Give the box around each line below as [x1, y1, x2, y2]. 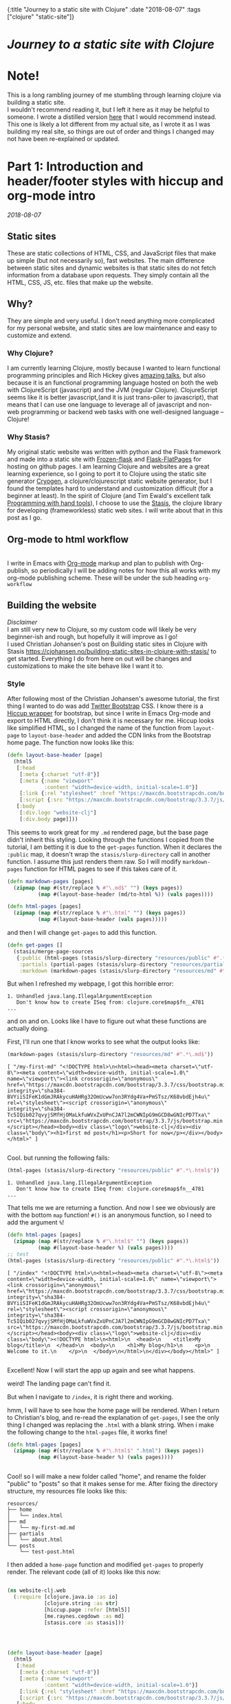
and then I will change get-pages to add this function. [7, 929, 157, 937]
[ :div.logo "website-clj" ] [19, 810, 97, 817]
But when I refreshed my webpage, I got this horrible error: [7, 980, 174, 988]
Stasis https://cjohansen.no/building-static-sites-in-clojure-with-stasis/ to [7, 647, 217, 655]
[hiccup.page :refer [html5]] [43, 1606, 131, 1613]
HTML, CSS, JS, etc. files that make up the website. [7, 278, 153, 286]
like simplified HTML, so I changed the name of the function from [7, 724, 192, 732]
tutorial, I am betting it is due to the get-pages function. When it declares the [7, 843, 222, 851]
